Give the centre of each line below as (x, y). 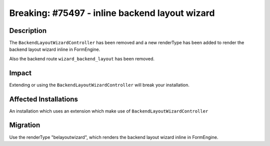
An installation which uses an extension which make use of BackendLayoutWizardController (109, 111)
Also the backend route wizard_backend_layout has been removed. (82, 59)
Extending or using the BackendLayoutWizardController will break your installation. (99, 85)
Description (28, 31)
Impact (20, 73)
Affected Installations (44, 99)
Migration (25, 125)
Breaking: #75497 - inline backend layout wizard (112, 13)
